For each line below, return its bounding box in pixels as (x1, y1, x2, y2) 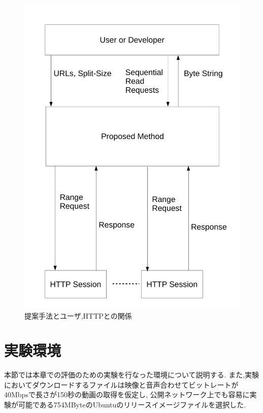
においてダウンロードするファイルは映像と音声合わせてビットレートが (4, 379, 239, 390)
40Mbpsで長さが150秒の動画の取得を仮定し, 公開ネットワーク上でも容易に (4, 389, 250, 400)
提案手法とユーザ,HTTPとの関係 (24, 310, 132, 321)
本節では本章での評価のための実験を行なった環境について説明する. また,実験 (4, 369, 259, 380)
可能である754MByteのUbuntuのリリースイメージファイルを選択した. (18, 399, 246, 410)
